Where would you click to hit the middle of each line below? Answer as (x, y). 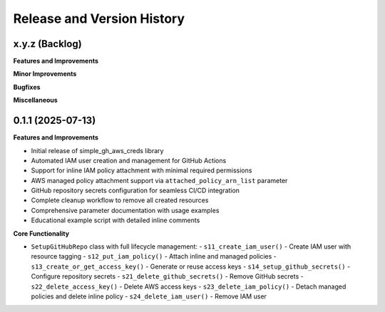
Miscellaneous (36, 100)
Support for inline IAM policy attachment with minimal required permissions (142, 170)
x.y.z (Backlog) (47, 44)
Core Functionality (41, 233)
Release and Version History (99, 19)
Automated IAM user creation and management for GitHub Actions (129, 160)
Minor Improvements (45, 74)
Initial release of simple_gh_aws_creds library (97, 150)
